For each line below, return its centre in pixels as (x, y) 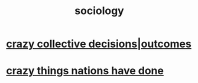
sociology (99, 11)
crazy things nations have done (85, 71)
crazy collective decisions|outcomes (99, 44)
